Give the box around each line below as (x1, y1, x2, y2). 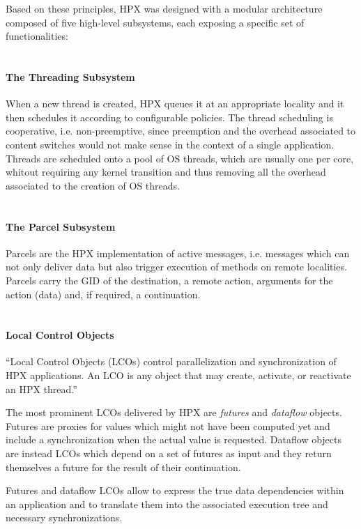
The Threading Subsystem (6, 69, 135, 84)
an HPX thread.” (6, 381, 77, 396)
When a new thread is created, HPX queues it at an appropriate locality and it (6, 96, 344, 111)
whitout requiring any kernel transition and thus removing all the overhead (6, 164, 326, 179)
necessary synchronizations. (6, 510, 123, 525)
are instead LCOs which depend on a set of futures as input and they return (6, 446, 332, 461)
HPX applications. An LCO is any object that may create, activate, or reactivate (6, 368, 351, 383)
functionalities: (6, 29, 68, 43)
